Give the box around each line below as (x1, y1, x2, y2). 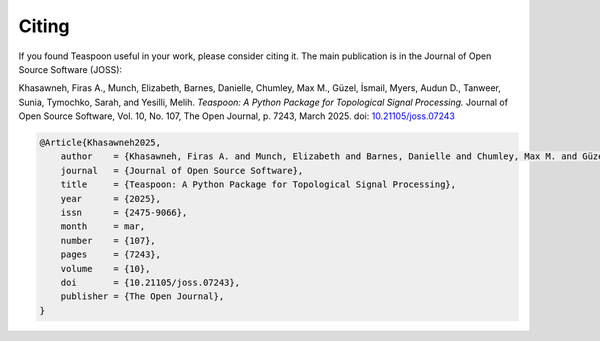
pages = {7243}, (60, 249, 162, 260)
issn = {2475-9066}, (60, 207, 188, 219)
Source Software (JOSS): (18, 63, 123, 75)
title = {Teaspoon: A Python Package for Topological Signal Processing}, (60, 179, 457, 190)
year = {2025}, (60, 193, 162, 204)
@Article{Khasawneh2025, (39, 137, 162, 149)
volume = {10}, (60, 263, 151, 274)
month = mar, (60, 221, 146, 232)
